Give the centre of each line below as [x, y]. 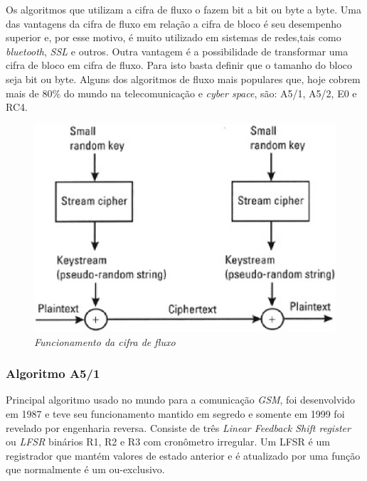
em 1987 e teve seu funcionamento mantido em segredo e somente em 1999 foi [175, 413]
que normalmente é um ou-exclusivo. [85, 469]
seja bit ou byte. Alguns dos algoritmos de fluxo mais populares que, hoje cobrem [183, 79]
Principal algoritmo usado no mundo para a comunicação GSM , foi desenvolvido [181, 400]
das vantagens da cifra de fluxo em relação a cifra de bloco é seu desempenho [174, 23]
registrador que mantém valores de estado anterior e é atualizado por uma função [183, 455]
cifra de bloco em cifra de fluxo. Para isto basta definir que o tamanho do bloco [179, 65]
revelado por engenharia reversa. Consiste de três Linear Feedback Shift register [178, 427]
